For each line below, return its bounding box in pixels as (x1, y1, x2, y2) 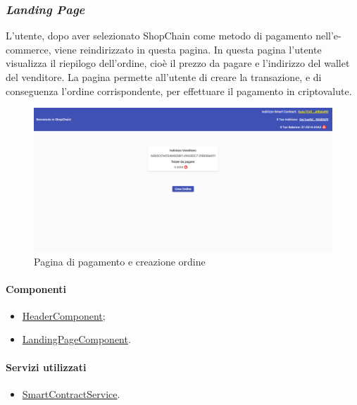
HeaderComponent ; (22, 308, 106, 323)
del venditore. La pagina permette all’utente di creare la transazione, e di (6, 70, 322, 84)
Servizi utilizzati (6, 359, 87, 374)
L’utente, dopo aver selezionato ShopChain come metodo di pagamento (6, 28, 313, 43)
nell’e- (315, 28, 342, 43)
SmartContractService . (22, 386, 120, 401)
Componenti (6, 281, 67, 296)
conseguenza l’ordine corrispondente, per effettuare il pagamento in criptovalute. (6, 83, 352, 98)
